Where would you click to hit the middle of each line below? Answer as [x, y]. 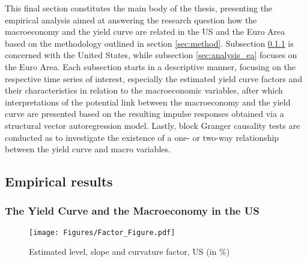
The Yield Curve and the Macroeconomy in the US [132, 211]
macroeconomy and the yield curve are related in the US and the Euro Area [145, 31]
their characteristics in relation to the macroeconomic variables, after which [144, 90]
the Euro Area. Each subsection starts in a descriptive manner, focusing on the [150, 66]
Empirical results [59, 181]
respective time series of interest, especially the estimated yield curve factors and [153, 78]
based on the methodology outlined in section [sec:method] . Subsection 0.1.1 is [149, 43]
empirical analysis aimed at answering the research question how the [131, 19]
